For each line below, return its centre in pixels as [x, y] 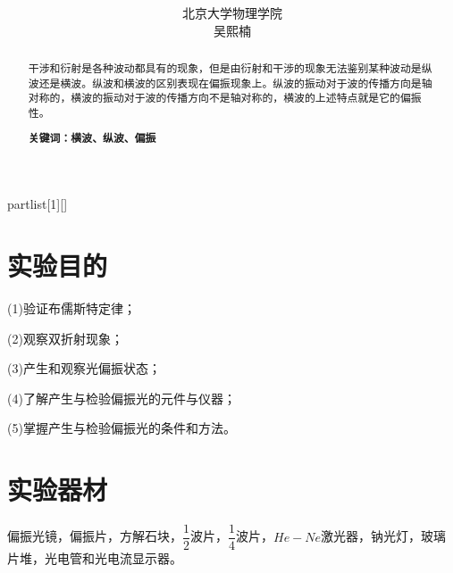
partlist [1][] [38, 204]
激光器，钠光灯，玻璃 [384, 536]
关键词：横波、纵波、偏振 [92, 137]
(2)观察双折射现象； [65, 338]
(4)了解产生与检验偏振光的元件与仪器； [122, 398]
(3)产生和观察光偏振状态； [84, 368]
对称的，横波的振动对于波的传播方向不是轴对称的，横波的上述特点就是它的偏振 [225, 98]
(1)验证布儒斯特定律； [71, 308]
